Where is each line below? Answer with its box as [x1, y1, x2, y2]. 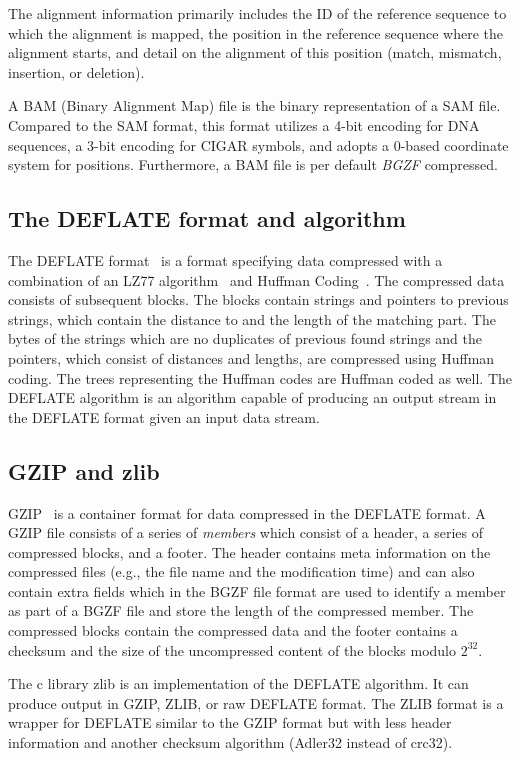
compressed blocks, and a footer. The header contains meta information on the [8, 541, 491, 562]
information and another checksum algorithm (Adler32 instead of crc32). [8, 732, 453, 753]
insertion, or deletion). [8, 61, 145, 82]
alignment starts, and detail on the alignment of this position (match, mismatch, [8, 42, 502, 63]
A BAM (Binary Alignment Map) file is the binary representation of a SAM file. [8, 95, 501, 116]
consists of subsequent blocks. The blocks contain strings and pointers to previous [8, 289, 509, 310]
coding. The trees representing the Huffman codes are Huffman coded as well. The [8, 367, 513, 388]
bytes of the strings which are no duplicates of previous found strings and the [8, 328, 482, 349]
